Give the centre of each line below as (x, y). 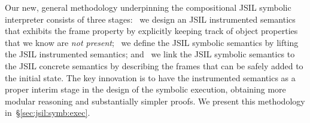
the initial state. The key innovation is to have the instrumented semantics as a (150, 77)
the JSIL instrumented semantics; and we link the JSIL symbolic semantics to (150, 54)
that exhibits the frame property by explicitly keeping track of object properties (151, 31)
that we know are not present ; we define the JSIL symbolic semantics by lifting (152, 42)
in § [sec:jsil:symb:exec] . (48, 113)
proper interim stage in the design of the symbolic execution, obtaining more (145, 89)
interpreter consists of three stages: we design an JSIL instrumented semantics (150, 19)
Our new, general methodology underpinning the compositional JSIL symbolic (148, 7)
